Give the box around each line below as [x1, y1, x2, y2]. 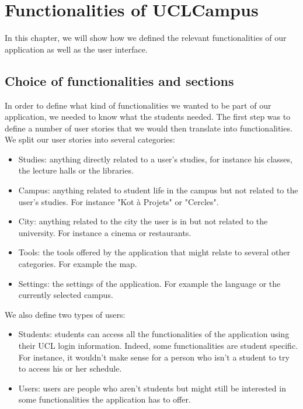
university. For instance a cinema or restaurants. [18, 226, 191, 238]
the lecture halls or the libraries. [18, 164, 134, 176]
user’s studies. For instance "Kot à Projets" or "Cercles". [18, 195, 219, 207]
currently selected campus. [18, 289, 113, 301]
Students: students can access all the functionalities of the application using [18, 328, 290, 340]
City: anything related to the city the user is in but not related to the [18, 215, 268, 227]
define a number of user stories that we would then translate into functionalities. [5, 122, 292, 134]
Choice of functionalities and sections [5, 71, 234, 89]
